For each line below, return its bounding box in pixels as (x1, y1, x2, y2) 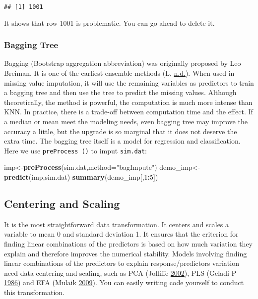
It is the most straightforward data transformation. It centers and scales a (4, 219, 229, 229)
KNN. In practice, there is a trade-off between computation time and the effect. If (4, 106, 253, 117)
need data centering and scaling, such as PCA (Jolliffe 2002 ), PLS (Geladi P (4, 267, 237, 278)
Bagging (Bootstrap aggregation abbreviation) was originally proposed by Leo (4, 58, 241, 68)
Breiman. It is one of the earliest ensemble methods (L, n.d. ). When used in (4, 68, 235, 78)
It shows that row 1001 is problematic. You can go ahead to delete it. (4, 17, 215, 28)
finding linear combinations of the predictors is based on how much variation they (4, 239, 253, 249)
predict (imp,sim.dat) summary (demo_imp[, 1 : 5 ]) (4, 172, 158, 182)
